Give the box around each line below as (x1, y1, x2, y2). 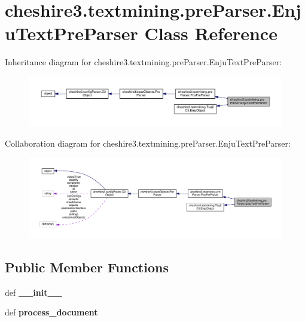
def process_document (5, 306, 98, 318)
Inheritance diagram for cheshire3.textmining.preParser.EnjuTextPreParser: (5, 56, 282, 68)
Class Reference (144, 21, 277, 45)
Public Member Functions (5, 257, 169, 276)
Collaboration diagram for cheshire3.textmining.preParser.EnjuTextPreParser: (5, 136, 291, 149)
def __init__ (5, 285, 62, 298)
